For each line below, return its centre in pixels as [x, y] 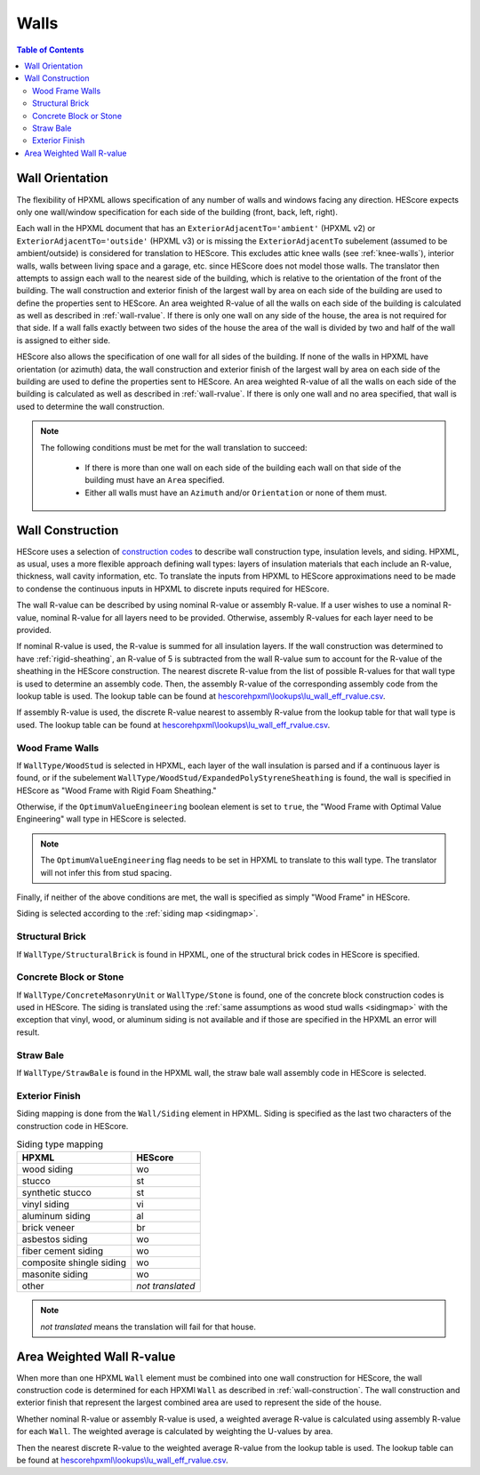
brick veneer [48, 1228]
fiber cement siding [63, 1251]
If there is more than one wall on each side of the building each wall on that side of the [243, 468]
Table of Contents [50, 50]
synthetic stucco [57, 1193]
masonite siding [55, 1274]
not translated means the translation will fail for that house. [148, 1327]
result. [28, 1032]
